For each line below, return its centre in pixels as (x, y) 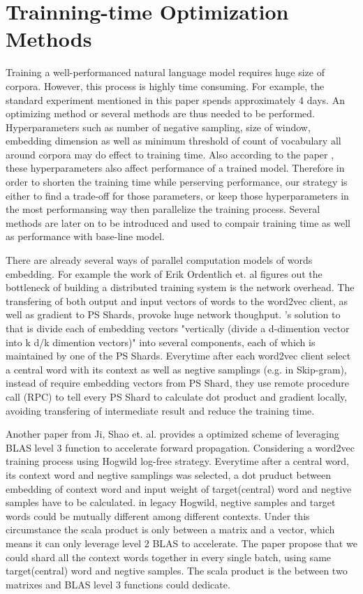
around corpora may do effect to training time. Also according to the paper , (170, 154)
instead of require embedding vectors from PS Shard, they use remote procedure (177, 383)
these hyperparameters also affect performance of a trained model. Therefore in (175, 168)
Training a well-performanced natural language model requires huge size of (165, 72)
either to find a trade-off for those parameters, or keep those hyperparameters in (177, 195)
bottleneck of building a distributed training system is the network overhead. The (180, 287)
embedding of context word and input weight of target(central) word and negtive (179, 488)
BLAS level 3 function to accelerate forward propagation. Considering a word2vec (180, 447)
